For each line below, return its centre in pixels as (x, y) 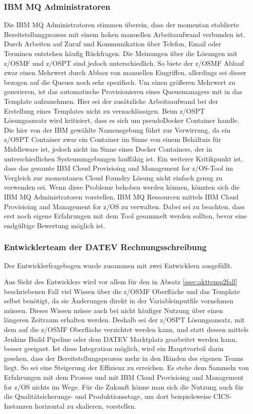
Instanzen (18, 405)
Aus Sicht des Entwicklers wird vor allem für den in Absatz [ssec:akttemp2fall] (121, 282)
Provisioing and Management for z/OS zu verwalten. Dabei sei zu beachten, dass (125, 206)
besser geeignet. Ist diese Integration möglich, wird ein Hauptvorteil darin (114, 348)
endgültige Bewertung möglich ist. (55, 225)
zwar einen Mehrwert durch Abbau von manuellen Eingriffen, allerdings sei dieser (125, 72)
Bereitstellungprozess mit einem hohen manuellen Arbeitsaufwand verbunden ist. (125, 34)
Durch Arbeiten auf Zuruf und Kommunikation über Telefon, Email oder (113, 44)
